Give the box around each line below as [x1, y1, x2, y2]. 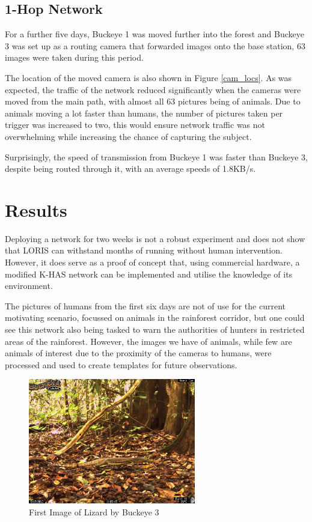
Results [5, 197, 67, 222]
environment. [5, 279, 53, 292]
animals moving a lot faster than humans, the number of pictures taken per [5, 106, 283, 119]
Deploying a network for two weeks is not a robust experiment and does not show [5, 232, 305, 244]
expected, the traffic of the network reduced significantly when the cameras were [5, 83, 301, 96]
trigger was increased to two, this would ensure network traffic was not [5, 118, 266, 131]
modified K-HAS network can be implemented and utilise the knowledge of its [5, 267, 293, 280]
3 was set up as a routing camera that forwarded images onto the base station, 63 [5, 39, 305, 52]
